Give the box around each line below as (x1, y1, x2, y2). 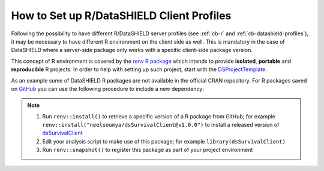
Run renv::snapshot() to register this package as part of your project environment (42, 146, 253, 154)
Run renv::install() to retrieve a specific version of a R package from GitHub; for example (42, 112, 275, 120)
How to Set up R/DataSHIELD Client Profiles (11, 9, 232, 22)
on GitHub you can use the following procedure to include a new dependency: (11, 85, 204, 92)
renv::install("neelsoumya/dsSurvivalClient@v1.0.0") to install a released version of (42, 121, 280, 129)
